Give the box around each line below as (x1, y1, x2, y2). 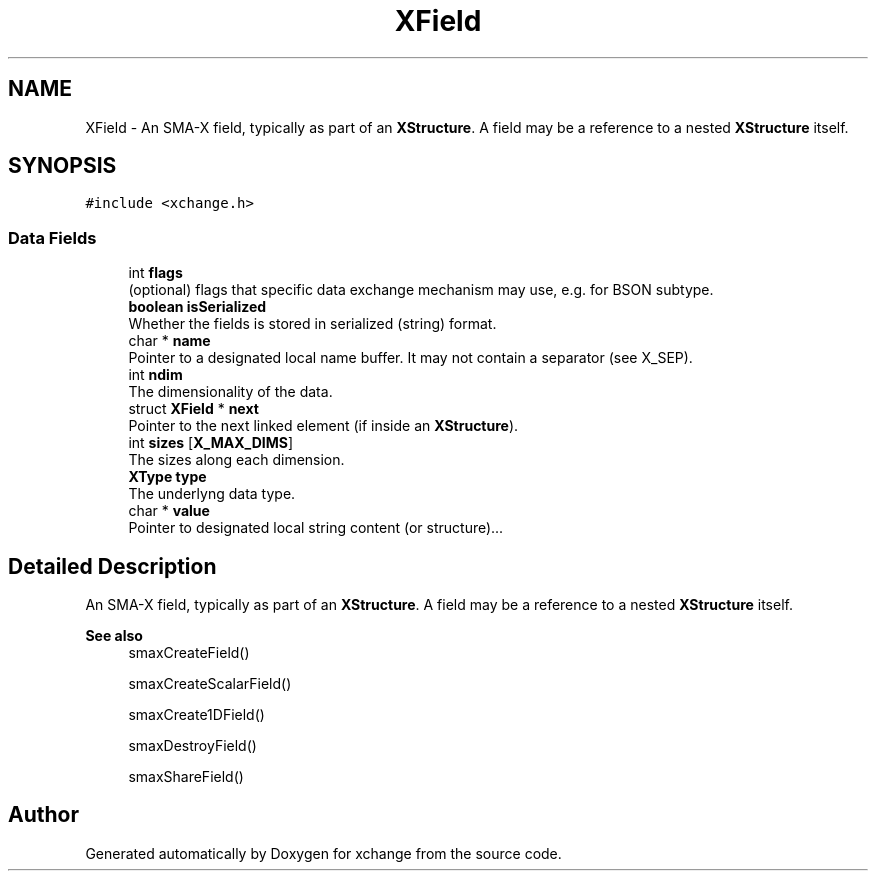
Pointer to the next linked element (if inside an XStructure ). (128, 417, 519, 435)
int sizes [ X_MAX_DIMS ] (128, 434, 293, 452)
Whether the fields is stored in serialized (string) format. (128, 315, 497, 333)
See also (85, 627, 143, 645)
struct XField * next (128, 400, 259, 418)
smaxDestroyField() (128, 737, 257, 755)
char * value (128, 502, 210, 520)
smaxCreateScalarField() (128, 675, 292, 693)
